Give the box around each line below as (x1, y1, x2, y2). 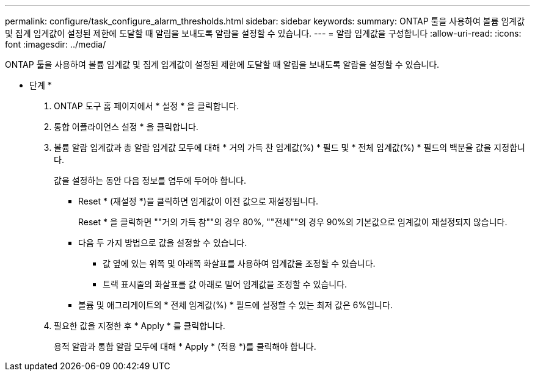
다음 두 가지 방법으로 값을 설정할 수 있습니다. (78, 237, 247, 248)
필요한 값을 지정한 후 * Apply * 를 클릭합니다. (54, 320, 225, 331)
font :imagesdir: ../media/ (5, 39, 106, 49)
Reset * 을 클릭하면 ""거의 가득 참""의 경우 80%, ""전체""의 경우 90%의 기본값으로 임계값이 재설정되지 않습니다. (78, 217, 508, 227)
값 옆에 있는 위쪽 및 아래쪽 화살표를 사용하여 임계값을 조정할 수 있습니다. (103, 258, 376, 269)
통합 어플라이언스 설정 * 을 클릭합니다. (54, 121, 198, 132)
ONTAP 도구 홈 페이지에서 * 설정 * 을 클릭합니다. (54, 101, 239, 111)
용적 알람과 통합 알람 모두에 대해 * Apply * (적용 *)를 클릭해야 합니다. (54, 341, 316, 352)
